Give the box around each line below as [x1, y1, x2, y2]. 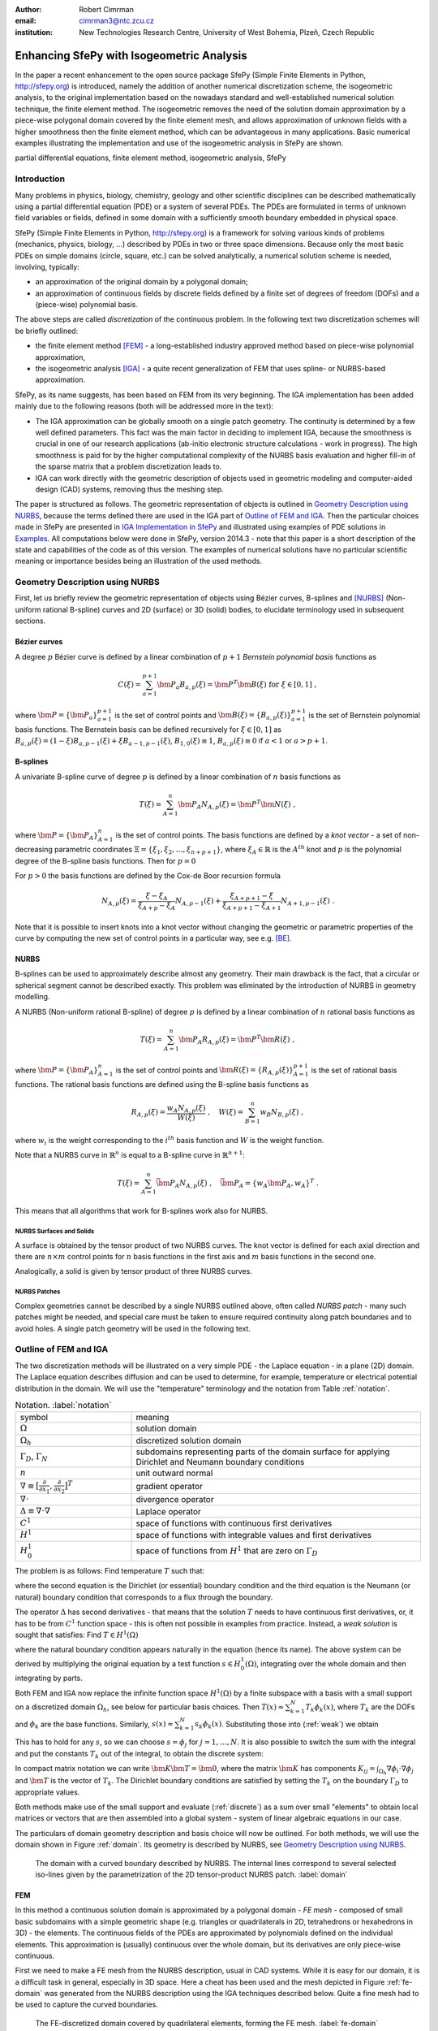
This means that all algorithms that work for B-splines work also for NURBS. [15, 1206, 268, 1216]
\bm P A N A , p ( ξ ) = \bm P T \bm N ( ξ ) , [178, 799, 296, 811]
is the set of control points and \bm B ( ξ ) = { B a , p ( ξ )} [114, 710, 292, 722]
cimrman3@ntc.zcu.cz [79, 16, 154, 26]
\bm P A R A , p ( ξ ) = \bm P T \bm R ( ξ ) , [178, 1033, 295, 1046]
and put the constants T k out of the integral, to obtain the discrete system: [15, 1748, 264, 1760]
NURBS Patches [15, 1288, 61, 1296]
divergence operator [135, 1494, 214, 1505]
